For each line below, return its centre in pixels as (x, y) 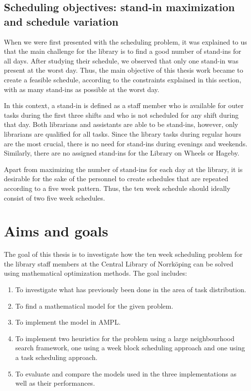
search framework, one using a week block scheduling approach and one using (130, 348)
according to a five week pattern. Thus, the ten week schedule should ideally (117, 188)
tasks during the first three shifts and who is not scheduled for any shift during (121, 115)
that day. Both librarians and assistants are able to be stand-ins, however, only (121, 124)
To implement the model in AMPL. (68, 322)
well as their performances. (55, 383)
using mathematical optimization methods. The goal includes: (95, 273)
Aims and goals (56, 231)
